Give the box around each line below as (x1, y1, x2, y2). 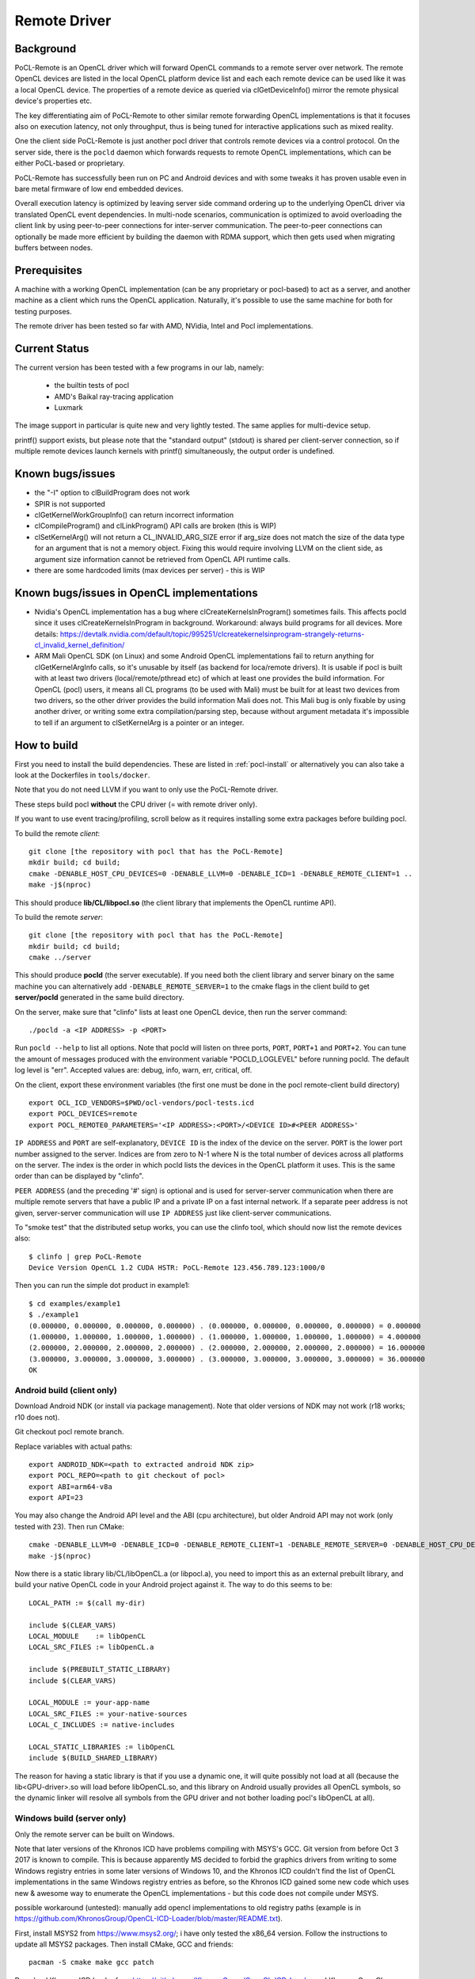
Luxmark (54, 403, 83, 412)
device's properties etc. (14, 96, 93, 106)
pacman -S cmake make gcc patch (28, 1958, 154, 1967)
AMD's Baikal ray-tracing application (54, 392, 174, 401)
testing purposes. (14, 306, 73, 316)
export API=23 (28, 1493, 83, 1502)
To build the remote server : (14, 912, 103, 921)
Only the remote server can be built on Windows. (14, 1829, 175, 1839)
